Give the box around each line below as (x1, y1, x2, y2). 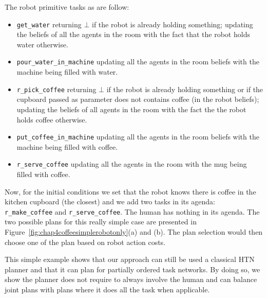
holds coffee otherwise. (16, 114, 87, 125)
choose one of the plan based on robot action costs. (5, 236, 165, 247)
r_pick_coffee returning (16, 83, 97, 94)
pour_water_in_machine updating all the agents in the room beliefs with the (16, 56, 259, 67)
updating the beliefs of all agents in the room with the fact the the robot (16, 103, 246, 114)
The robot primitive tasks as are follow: (5, 2, 129, 12)
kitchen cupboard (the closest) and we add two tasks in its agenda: (5, 196, 215, 207)
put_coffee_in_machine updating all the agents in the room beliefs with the (16, 131, 259, 142)
